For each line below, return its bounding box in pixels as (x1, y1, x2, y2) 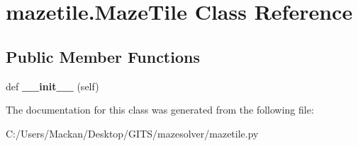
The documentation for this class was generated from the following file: (6, 102, 314, 117)
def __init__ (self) (6, 78, 99, 93)
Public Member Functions (6, 45, 200, 67)
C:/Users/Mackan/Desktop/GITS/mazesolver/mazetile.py (6, 126, 259, 140)
